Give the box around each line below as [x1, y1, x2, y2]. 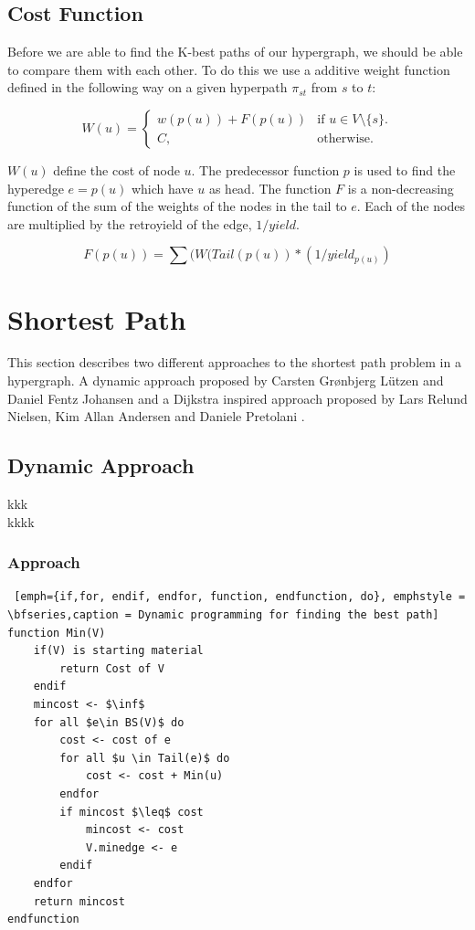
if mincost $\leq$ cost [59, 805, 204, 819]
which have [131, 178, 194, 197]
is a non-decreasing [347, 178, 454, 197]
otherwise [317, 132, 371, 145]
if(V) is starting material [33, 644, 204, 658]
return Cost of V [59, 661, 164, 675]
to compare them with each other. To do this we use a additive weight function [7, 59, 450, 79]
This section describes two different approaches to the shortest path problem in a [7, 353, 461, 372]
